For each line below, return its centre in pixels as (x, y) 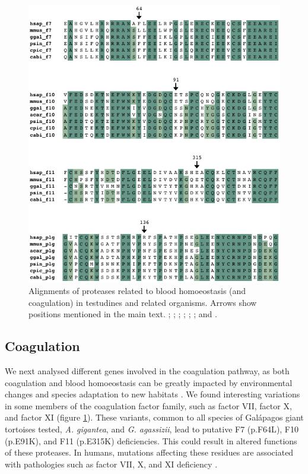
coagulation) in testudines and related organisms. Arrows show (143, 302)
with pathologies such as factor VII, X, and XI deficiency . (111, 464)
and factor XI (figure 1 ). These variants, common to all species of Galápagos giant (154, 417)
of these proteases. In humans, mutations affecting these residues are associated (149, 452)
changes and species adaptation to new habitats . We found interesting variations (153, 394)
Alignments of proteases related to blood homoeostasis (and (137, 291)
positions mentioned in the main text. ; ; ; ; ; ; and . (123, 314)
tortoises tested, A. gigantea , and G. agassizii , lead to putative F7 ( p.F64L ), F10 (152, 429)
